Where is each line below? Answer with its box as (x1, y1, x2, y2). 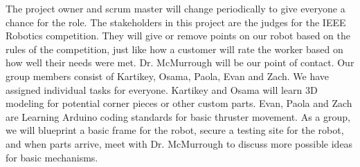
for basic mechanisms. (6, 150, 98, 164)
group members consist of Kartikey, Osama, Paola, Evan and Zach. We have (6, 68, 330, 83)
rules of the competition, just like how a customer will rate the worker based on (6, 41, 343, 56)
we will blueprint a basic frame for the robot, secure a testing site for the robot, (6, 123, 344, 137)
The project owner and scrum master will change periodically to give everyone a (6, 1, 345, 15)
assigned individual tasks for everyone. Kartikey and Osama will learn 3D (6, 82, 318, 97)
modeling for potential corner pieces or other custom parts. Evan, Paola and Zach (6, 96, 352, 110)
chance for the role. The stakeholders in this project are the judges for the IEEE (6, 14, 346, 29)
